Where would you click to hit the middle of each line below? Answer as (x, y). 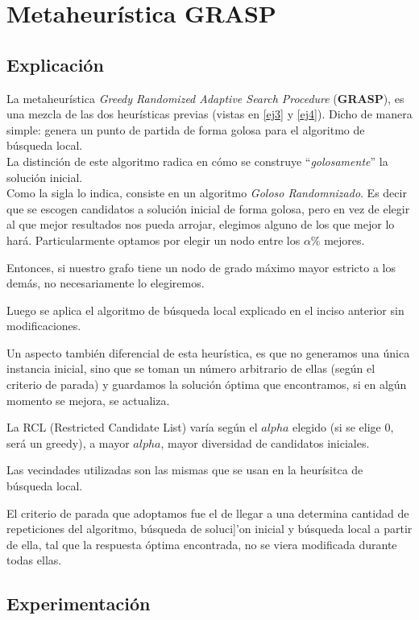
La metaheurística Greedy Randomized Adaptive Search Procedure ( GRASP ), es (205, 98)
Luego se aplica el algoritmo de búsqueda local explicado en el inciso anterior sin (205, 310)
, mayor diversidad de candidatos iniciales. (265, 442)
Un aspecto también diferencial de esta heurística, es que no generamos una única (208, 352)
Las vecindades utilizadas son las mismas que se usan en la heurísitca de (185, 470)
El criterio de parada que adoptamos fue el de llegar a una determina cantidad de (208, 513)
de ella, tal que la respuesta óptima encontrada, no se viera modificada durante (202, 544)
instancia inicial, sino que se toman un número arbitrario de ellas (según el (191, 368)
